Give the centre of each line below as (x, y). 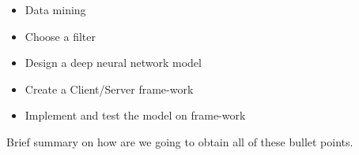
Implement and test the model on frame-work (135, 115)
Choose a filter (60, 36)
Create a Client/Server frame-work (109, 89)
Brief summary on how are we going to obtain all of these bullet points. (180, 141)
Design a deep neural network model (113, 63)
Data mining (55, 9)
